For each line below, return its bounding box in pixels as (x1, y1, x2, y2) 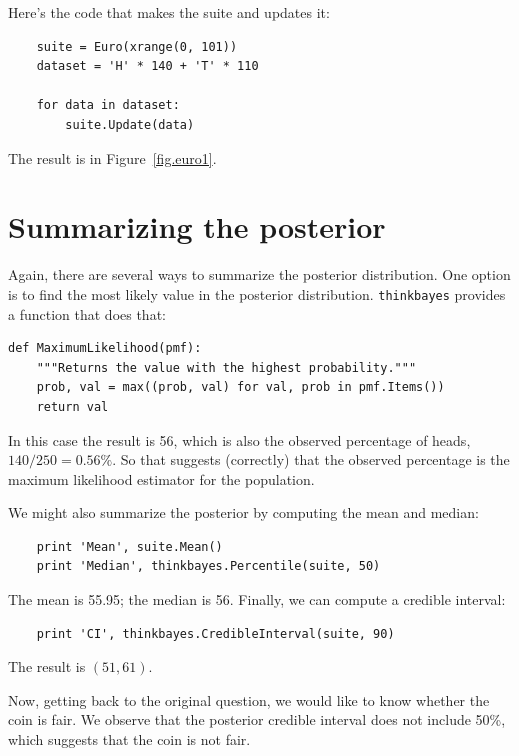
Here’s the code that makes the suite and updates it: (8, 2, 330, 22)
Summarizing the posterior (8, 206, 386, 247)
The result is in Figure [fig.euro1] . (8, 147, 217, 168)
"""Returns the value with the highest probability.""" (36, 360, 417, 375)
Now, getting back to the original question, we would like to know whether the (8, 689, 490, 710)
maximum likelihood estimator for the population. (8, 468, 315, 489)
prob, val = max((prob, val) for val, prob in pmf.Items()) (36, 380, 445, 395)
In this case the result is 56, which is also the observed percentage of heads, (8, 429, 471, 450)
